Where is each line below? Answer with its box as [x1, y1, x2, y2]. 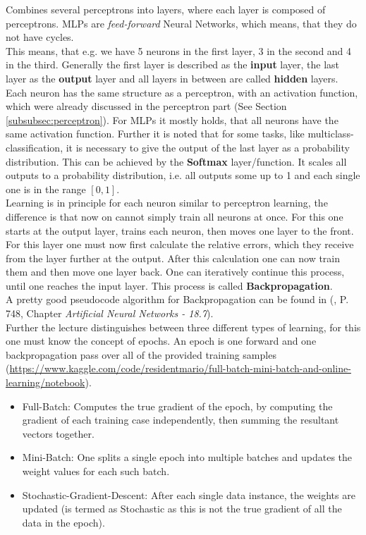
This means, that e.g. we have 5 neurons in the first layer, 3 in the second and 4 [6, 43, 352, 58]
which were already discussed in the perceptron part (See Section [6, 99, 287, 113]
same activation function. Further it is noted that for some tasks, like [6, 126, 305, 141]
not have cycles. [6, 30, 74, 44]
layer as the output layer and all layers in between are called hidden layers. [6, 70, 338, 85]
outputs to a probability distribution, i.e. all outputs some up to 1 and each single [6, 168, 360, 183]
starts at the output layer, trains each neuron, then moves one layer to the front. [6, 223, 354, 238]
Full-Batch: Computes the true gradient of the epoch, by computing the [22, 398, 333, 413]
